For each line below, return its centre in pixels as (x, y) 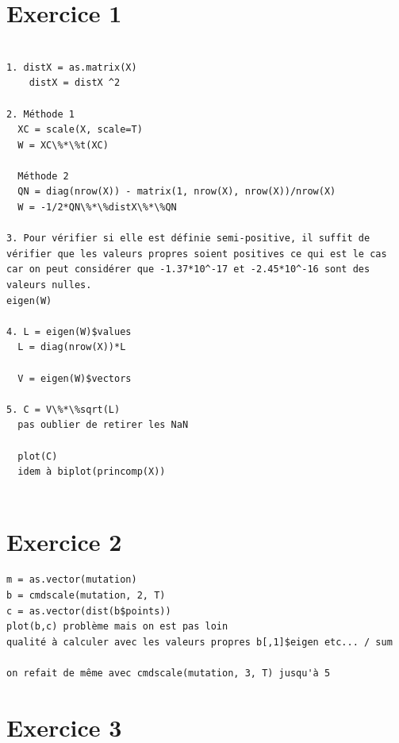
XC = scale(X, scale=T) (80, 130)
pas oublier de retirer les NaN (103, 425)
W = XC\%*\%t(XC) (63, 145)
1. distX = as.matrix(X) (72, 67)
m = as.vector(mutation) (72, 580)
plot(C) (38, 456)
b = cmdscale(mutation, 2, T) (86, 596)
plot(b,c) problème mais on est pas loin (117, 627)
